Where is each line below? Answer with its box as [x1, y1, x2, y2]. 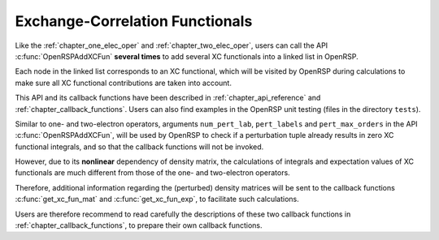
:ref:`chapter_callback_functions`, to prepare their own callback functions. [15, 221, 263, 230]
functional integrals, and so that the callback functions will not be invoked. [15, 142, 264, 152]
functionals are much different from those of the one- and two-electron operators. [15, 168, 290, 178]
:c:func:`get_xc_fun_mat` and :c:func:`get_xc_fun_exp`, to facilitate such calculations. [15, 195, 300, 204]
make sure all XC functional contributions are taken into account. [15, 78, 232, 88]
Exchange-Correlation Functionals [15, 12, 253, 30]
